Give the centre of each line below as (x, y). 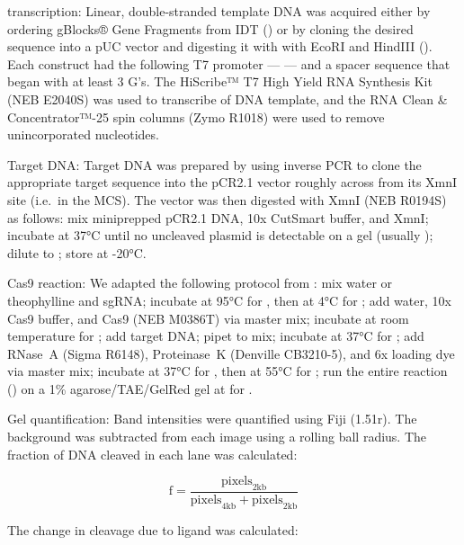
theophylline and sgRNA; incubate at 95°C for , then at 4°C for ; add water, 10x (229, 300)
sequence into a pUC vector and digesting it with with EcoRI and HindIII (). (220, 46)
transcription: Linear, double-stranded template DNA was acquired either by (219, 11)
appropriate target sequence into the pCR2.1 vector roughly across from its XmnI (232, 182)
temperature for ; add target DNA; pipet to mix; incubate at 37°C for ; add (216, 336)
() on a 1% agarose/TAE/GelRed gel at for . (130, 388)
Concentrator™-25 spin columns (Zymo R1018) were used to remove (196, 116)
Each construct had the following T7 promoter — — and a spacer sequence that (229, 63)
